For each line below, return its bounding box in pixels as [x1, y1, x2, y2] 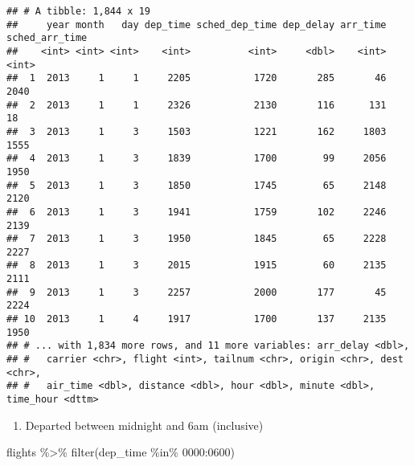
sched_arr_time [6, 32, 88, 44]
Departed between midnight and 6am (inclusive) [25, 416, 264, 433]
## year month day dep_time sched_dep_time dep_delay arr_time [6, 18, 387, 31]
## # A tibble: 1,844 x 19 [6, 6, 150, 17]
